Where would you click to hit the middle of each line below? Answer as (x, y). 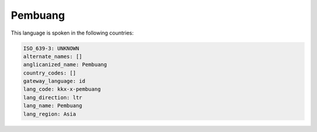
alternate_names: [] (53, 56)
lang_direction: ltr (53, 97)
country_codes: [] (50, 73)
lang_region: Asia (50, 114)
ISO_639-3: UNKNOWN (51, 48)
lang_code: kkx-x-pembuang (62, 89)
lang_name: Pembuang (53, 106)
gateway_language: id (54, 81)
